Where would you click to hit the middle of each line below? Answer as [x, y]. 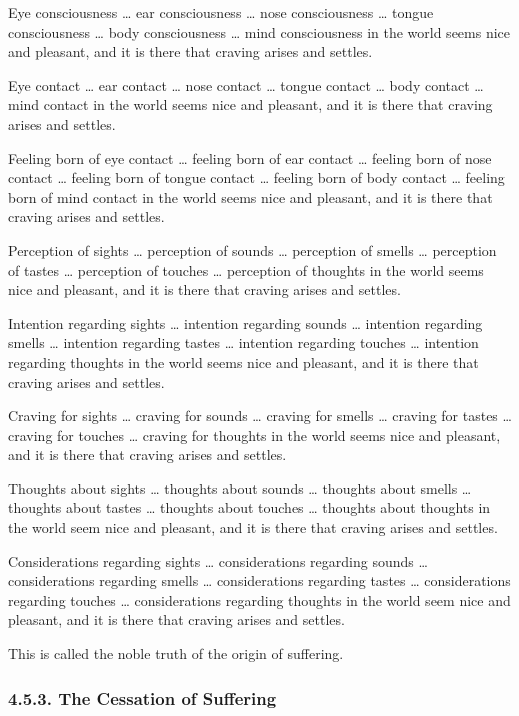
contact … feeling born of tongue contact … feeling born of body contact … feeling [256, 177]
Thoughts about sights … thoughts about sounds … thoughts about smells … [240, 487]
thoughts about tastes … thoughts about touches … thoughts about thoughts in [249, 507]
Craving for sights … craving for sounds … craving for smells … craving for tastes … [260, 415]
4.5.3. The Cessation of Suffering [142, 697]
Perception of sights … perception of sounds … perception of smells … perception [252, 249]
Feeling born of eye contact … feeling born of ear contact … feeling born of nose [250, 157]
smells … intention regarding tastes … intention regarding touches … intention [243, 342]
